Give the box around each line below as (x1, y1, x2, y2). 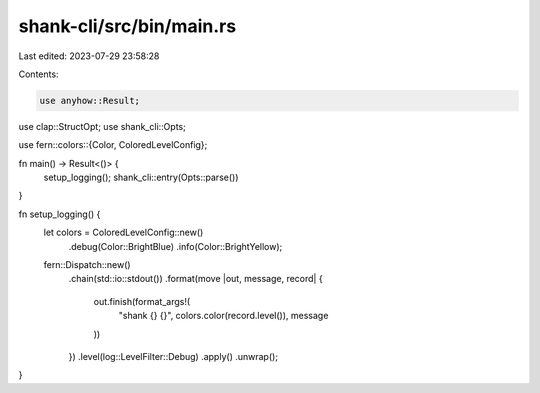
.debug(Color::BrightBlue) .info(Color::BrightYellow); (68, 240, 283, 252)
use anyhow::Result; (39, 95, 140, 106)
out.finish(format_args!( (93, 295, 191, 307)
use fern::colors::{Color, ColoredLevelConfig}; (18, 139, 208, 151)
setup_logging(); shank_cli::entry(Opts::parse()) (43, 171, 239, 184)
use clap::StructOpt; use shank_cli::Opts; (18, 120, 187, 132)
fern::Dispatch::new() (43, 259, 131, 271)
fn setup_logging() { (18, 208, 101, 220)
